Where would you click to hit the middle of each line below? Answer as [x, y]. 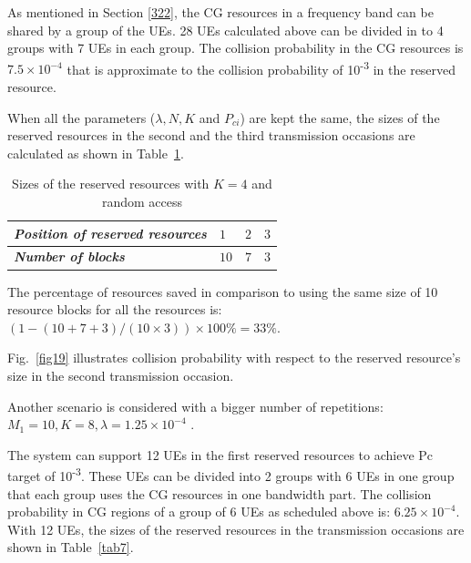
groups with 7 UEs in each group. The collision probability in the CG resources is [235, 48]
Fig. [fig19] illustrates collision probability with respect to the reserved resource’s [234, 358]
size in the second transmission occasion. [121, 375]
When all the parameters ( [82, 117]
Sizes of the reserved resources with [111, 184]
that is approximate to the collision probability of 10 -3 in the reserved [261, 67]
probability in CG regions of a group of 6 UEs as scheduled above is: [199, 512]
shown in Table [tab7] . [71, 547]
